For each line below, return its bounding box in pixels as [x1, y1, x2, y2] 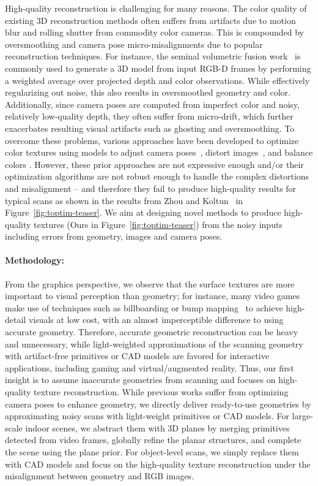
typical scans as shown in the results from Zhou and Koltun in [5, 194, 243, 207]
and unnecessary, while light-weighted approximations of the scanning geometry [5, 337, 303, 350]
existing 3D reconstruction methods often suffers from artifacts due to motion [5, 13, 296, 26]
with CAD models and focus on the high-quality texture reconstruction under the [5, 457, 311, 470]
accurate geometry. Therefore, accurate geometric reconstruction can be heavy [5, 325, 298, 338]
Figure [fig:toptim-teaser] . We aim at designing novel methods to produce [5, 206, 281, 219]
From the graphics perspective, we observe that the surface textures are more [5, 277, 295, 290]
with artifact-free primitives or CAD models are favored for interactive [5, 349, 269, 362]
